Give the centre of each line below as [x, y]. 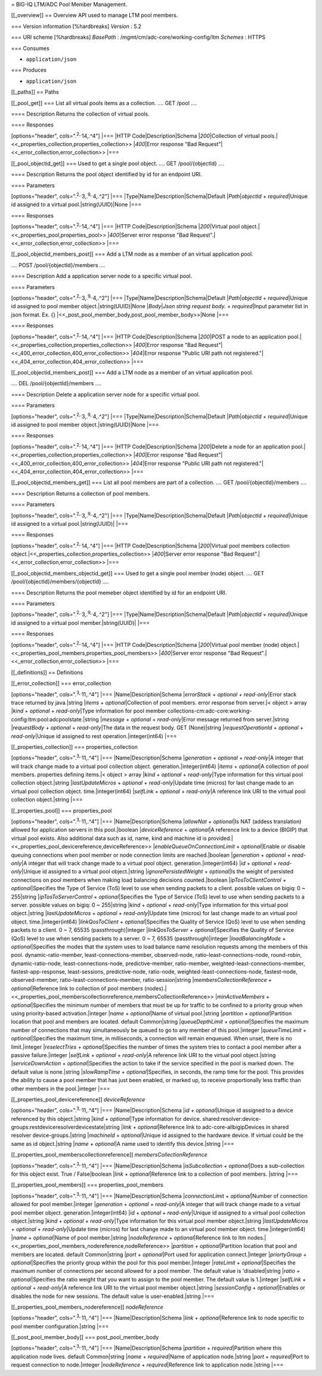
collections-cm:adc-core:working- [210, 711]
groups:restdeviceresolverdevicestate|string [66, 1127]
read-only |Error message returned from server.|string [223, 719]
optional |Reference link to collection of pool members [77, 988]
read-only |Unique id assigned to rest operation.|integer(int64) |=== [94, 736]
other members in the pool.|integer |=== [61, 1089]
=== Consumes [30, 48]
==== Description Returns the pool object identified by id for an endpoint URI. [106, 174]
